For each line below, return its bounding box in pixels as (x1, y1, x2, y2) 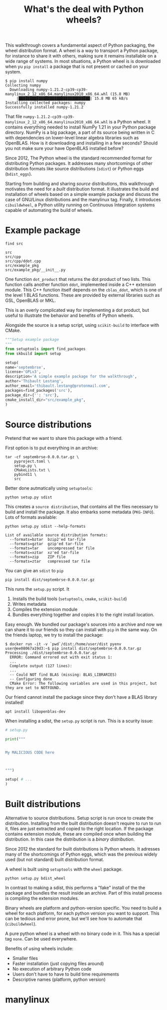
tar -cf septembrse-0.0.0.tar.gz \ (5, 455, 79, 460)
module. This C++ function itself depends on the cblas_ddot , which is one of (5, 287, 163, 293)
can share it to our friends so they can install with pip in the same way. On (5, 627, 158, 633)
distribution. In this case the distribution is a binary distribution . (5, 836, 135, 842)
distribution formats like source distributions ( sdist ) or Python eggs (5, 166, 144, 172)
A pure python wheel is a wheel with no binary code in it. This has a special (5, 931, 160, 937)
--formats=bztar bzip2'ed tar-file (9, 537, 86, 542)
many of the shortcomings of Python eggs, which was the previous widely (5, 851, 158, 857)
